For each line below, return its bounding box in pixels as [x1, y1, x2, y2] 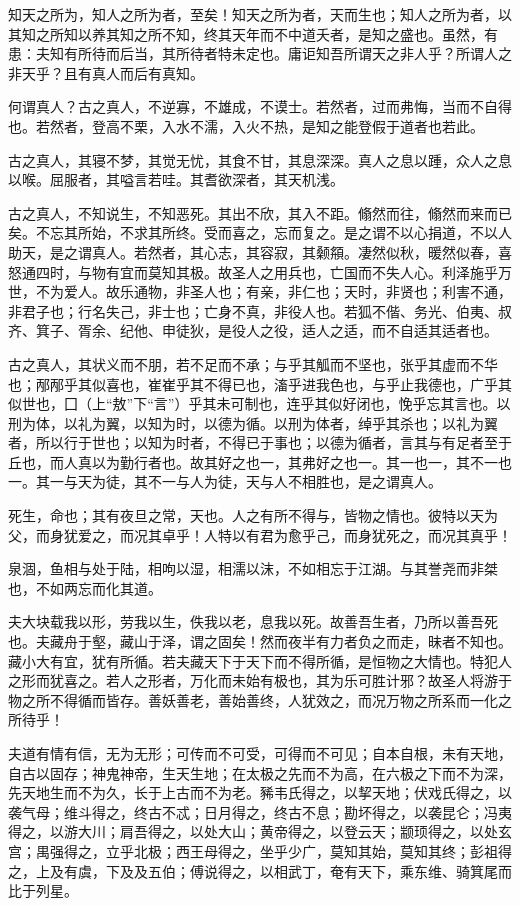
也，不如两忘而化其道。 [8, 577, 162, 598]
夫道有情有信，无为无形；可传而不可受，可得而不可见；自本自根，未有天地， [8, 743, 512, 763]
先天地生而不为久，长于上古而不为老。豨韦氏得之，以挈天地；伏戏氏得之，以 [8, 782, 512, 803]
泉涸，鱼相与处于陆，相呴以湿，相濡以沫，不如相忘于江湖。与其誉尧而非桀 [8, 558, 498, 579]
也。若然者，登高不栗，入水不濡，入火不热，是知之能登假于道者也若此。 [8, 115, 484, 136]
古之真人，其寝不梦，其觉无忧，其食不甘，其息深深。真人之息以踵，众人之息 [8, 149, 512, 170]
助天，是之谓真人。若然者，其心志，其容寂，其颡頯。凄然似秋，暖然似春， [8, 241, 498, 262]
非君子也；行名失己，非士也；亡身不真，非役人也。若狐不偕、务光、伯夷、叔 [8, 300, 512, 321]
